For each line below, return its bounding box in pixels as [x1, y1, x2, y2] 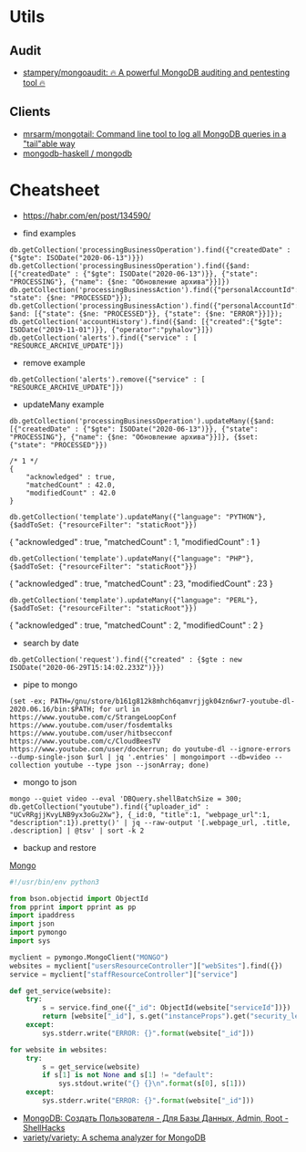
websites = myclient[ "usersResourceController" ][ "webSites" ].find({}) [9, 961, 283, 970]
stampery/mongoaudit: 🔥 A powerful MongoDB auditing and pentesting [22, 67, 291, 78]
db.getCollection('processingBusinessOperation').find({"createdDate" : [9, 245, 291, 255]
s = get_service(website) [42, 1062, 141, 1072]
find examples [22, 227, 76, 238]
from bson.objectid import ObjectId [9, 894, 148, 903]
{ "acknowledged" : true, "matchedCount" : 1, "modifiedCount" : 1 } [9, 536, 261, 547]
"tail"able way [22, 138, 76, 149]
